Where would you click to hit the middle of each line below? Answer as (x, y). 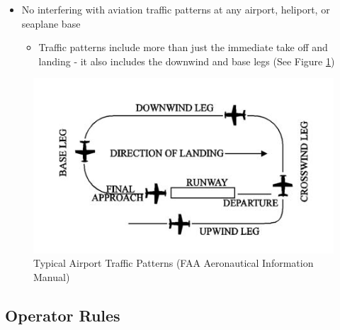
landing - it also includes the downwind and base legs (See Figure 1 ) (187, 61)
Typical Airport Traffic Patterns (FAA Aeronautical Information (174, 263)
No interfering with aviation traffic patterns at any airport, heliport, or (176, 9)
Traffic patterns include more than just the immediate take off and (183, 47)
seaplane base (51, 23)
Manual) (52, 277)
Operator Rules (63, 315)
